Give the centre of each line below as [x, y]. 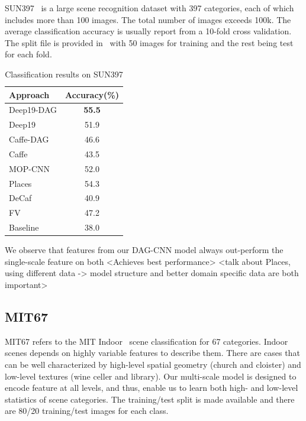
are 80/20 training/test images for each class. [87, 411]
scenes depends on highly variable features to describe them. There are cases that [152, 353]
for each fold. [28, 54]
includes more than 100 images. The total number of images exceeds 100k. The [148, 19]
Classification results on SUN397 [64, 74]
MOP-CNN [30, 168]
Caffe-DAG [29, 139]
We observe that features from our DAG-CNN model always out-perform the [144, 250]
